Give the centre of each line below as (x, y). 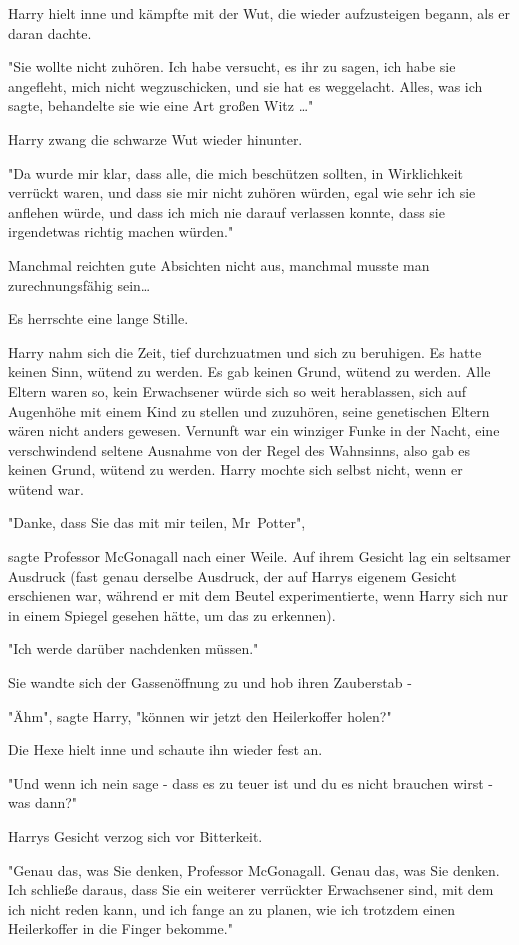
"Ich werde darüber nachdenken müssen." (133, 648)
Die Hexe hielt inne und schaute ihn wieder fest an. (165, 749)
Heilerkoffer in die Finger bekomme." (120, 928)
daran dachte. (50, 32)
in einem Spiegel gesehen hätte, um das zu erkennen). (172, 614)
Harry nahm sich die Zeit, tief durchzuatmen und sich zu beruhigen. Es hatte (245, 351)
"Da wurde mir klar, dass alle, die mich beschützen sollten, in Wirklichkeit (236, 172)
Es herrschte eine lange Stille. (98, 318)
